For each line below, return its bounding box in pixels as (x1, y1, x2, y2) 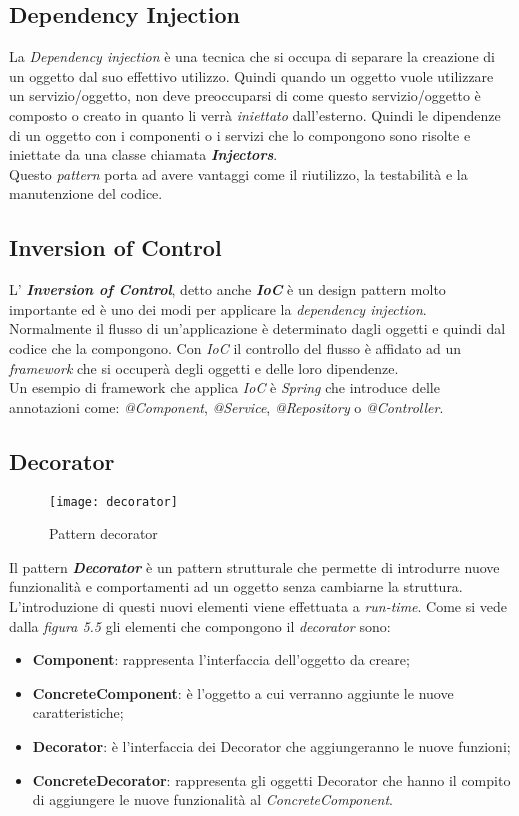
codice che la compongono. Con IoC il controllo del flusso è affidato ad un (9, 337, 462, 358)
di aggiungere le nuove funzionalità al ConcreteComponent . (32, 789, 393, 810)
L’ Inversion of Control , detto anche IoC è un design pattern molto (9, 279, 446, 300)
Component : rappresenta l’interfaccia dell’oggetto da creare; (32, 649, 410, 670)
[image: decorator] (49, 494, 178, 509)
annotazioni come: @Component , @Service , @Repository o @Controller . (9, 396, 444, 417)
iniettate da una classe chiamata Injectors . (9, 144, 278, 165)
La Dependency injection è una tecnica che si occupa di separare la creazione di (9, 46, 495, 67)
